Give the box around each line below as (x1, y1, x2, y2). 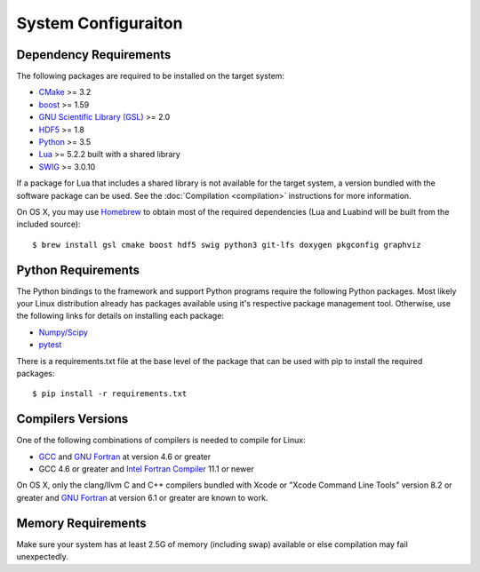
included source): (16, 218, 81, 230)
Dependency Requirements (16, 47, 172, 62)
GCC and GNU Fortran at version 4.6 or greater (38, 451, 212, 462)
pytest (38, 339, 62, 350)
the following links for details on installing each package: (16, 311, 224, 322)
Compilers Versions (16, 411, 129, 426)
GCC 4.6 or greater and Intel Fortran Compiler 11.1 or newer (38, 464, 254, 474)
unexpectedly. (16, 552, 68, 562)
